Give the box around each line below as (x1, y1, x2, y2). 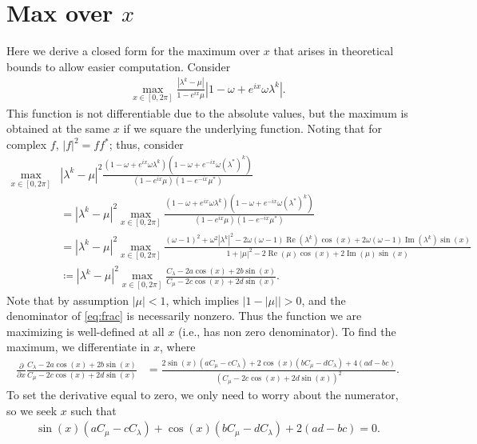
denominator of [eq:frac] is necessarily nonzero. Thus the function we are (6, 307, 362, 324)
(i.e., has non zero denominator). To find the (177, 322, 396, 339)
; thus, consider (109, 136, 184, 153)
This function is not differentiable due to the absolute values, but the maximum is (6, 104, 408, 121)
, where (159, 338, 196, 355)
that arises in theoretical (273, 42, 394, 59)
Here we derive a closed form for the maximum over (6, 42, 260, 59)
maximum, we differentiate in (6, 338, 150, 355)
